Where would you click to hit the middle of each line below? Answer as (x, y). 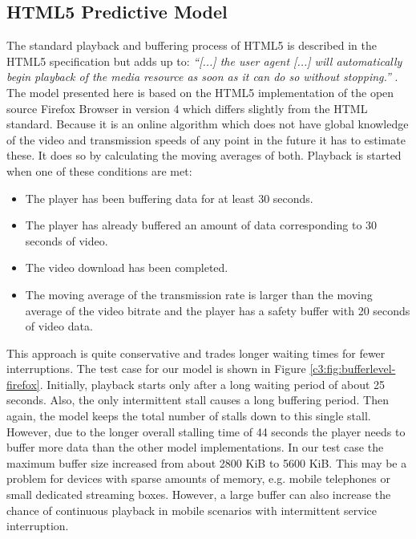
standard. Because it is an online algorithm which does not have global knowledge (208, 124)
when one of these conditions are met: (99, 170)
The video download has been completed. (127, 267)
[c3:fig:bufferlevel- (353, 369)
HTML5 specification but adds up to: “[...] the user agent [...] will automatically (204, 61)
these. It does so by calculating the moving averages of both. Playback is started (204, 155)
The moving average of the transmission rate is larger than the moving (199, 294)
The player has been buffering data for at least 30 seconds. (169, 198)
